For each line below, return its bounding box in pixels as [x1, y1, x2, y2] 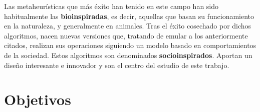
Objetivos [4, 89, 71, 109]
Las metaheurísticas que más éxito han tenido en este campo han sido [4, 1, 219, 11]
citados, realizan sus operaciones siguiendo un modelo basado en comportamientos [4, 40, 256, 50]
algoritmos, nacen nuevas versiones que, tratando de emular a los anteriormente [4, 30, 248, 40]
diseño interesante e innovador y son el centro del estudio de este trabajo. [4, 59, 229, 70]
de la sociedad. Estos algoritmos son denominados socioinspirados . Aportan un [4, 49, 252, 60]
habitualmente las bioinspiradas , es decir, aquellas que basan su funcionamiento [4, 10, 254, 21]
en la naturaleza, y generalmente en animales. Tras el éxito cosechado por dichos [4, 20, 251, 31]
